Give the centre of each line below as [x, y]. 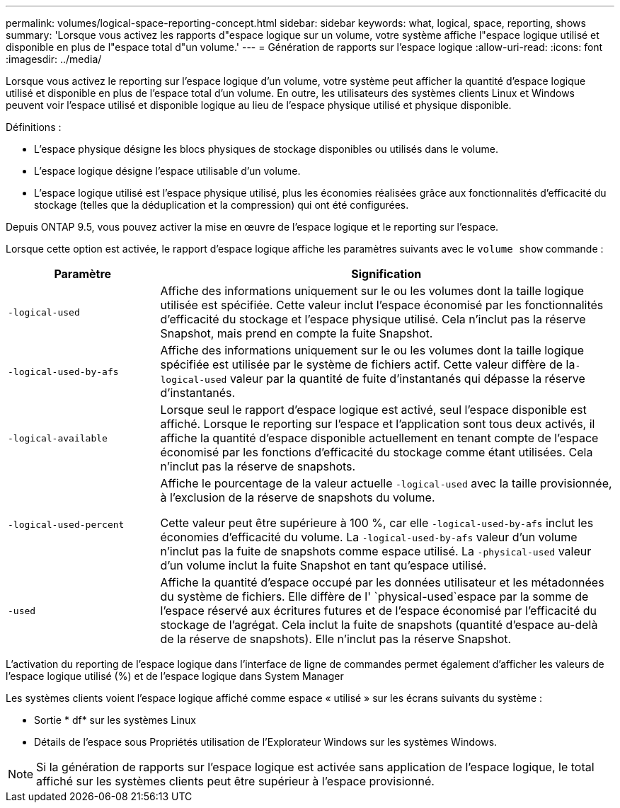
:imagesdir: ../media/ [54, 59]
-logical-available [58, 438]
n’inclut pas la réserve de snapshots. [258, 466]
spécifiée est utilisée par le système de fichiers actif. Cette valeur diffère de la [368, 364]
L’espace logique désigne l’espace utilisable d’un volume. [167, 171]
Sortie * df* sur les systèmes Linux [115, 720]
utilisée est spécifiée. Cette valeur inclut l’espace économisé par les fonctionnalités [382, 305]
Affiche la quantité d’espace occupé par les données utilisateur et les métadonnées [382, 582]
